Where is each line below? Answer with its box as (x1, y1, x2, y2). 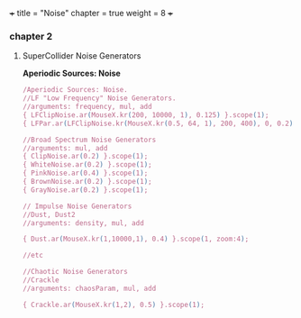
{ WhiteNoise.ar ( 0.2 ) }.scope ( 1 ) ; (22, 160, 152, 169)
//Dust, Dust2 (22, 210, 76, 219)
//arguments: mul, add (22, 143, 108, 152)
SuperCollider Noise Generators (22, 50, 141, 61)
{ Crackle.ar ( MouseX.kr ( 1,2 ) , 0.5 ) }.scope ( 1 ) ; (22, 300, 205, 309)
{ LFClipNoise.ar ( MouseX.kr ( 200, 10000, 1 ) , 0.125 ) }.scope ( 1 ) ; (22, 110, 269, 120)
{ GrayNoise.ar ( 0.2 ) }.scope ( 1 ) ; (22, 185, 149, 195)
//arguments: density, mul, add (22, 218, 144, 228)
